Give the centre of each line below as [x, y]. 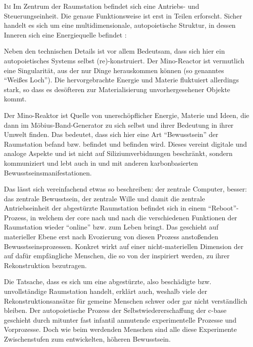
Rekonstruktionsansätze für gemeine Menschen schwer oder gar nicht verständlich [126, 300]
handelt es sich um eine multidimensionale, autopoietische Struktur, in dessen [120, 25]
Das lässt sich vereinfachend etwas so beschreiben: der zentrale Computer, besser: [126, 189]
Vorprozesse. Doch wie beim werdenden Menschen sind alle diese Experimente [120, 329]
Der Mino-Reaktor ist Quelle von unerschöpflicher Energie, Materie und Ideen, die [127, 115]
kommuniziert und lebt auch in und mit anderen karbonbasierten [101, 163]
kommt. [15, 99]
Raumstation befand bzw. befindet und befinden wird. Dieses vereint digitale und [126, 144]
